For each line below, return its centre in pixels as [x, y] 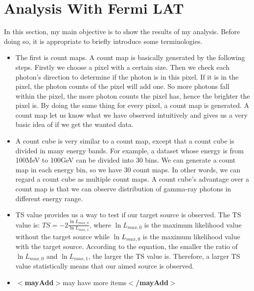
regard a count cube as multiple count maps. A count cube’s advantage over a [132, 179]
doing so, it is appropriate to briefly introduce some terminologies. [103, 41]
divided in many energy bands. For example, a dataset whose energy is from [129, 150]
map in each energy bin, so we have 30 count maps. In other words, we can [128, 169]
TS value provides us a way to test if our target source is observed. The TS [128, 215]
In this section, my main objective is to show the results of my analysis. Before [122, 31]
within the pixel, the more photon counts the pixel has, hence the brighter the [133, 95]
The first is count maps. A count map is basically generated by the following [130, 57]
